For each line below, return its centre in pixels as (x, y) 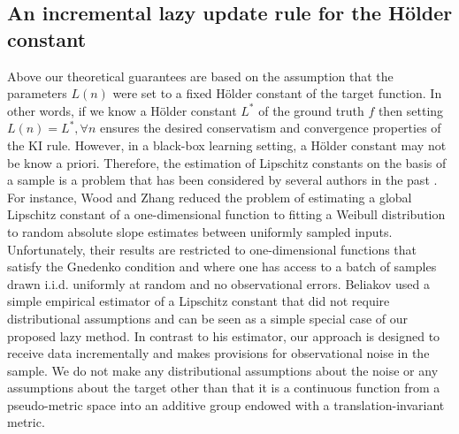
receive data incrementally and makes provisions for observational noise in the (218, 353)
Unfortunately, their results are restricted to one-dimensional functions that (212, 249)
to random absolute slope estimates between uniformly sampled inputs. (200, 231)
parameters (37, 93)
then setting (411, 110)
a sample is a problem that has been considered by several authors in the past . (222, 180)
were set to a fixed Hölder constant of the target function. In (277, 93)
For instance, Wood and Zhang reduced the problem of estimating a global (210, 197)
